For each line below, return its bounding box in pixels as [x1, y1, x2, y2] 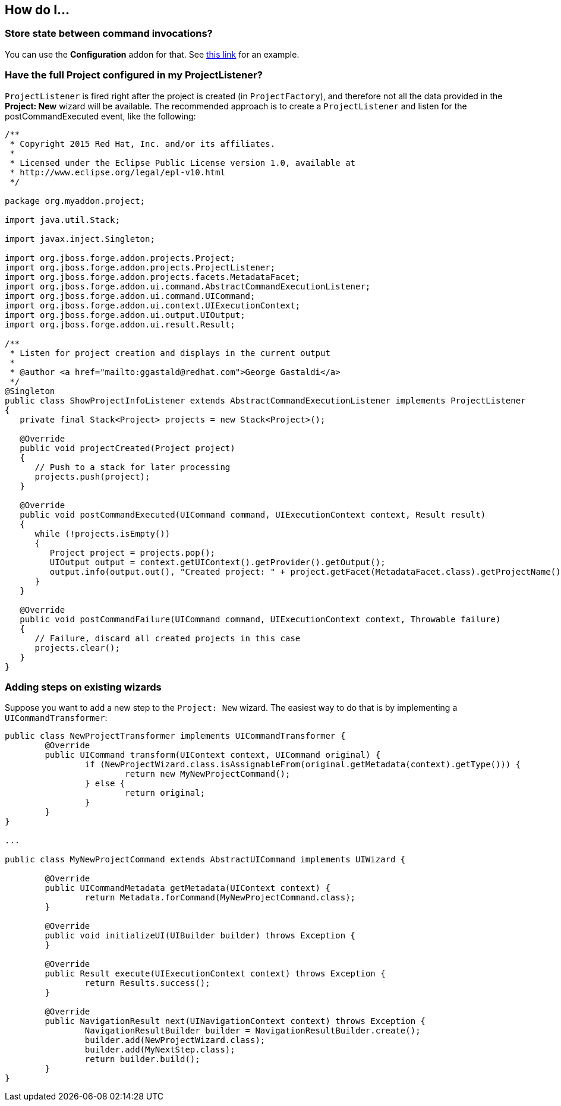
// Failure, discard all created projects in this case [34, 633, 301, 643]
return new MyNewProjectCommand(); [125, 769, 291, 779]
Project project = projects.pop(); [49, 547, 216, 557]
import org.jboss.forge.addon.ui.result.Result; [5, 319, 235, 329]
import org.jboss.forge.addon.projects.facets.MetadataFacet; [5, 272, 301, 282]
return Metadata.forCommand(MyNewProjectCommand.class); [84, 893, 356, 903]
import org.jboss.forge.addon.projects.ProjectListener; [5, 262, 276, 272]
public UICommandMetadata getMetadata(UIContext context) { [45, 883, 330, 893]
